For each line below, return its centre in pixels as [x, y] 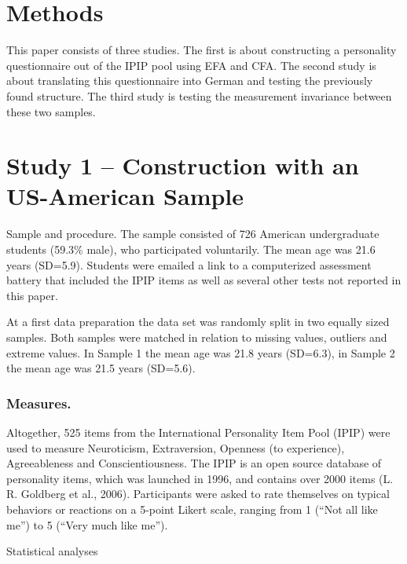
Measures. [39, 403]
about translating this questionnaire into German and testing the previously [190, 81]
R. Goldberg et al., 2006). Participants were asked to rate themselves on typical [198, 494]
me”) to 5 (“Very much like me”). [87, 524]
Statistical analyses [52, 551]
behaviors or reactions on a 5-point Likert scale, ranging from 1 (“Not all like [192, 509]
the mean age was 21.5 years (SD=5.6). [101, 368]
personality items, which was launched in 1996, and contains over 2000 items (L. [200, 478]
